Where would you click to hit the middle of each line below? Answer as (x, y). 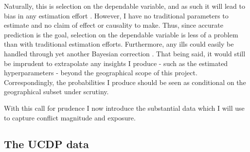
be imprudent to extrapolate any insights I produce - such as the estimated (116, 63)
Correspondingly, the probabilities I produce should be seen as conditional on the (125, 82)
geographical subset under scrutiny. (56, 92)
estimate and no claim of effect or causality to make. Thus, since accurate (114, 25)
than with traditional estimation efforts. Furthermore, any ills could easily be (119, 44)
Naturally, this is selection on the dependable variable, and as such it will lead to (125, 6)
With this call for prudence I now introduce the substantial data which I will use (124, 108)
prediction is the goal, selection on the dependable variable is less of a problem (121, 34)
